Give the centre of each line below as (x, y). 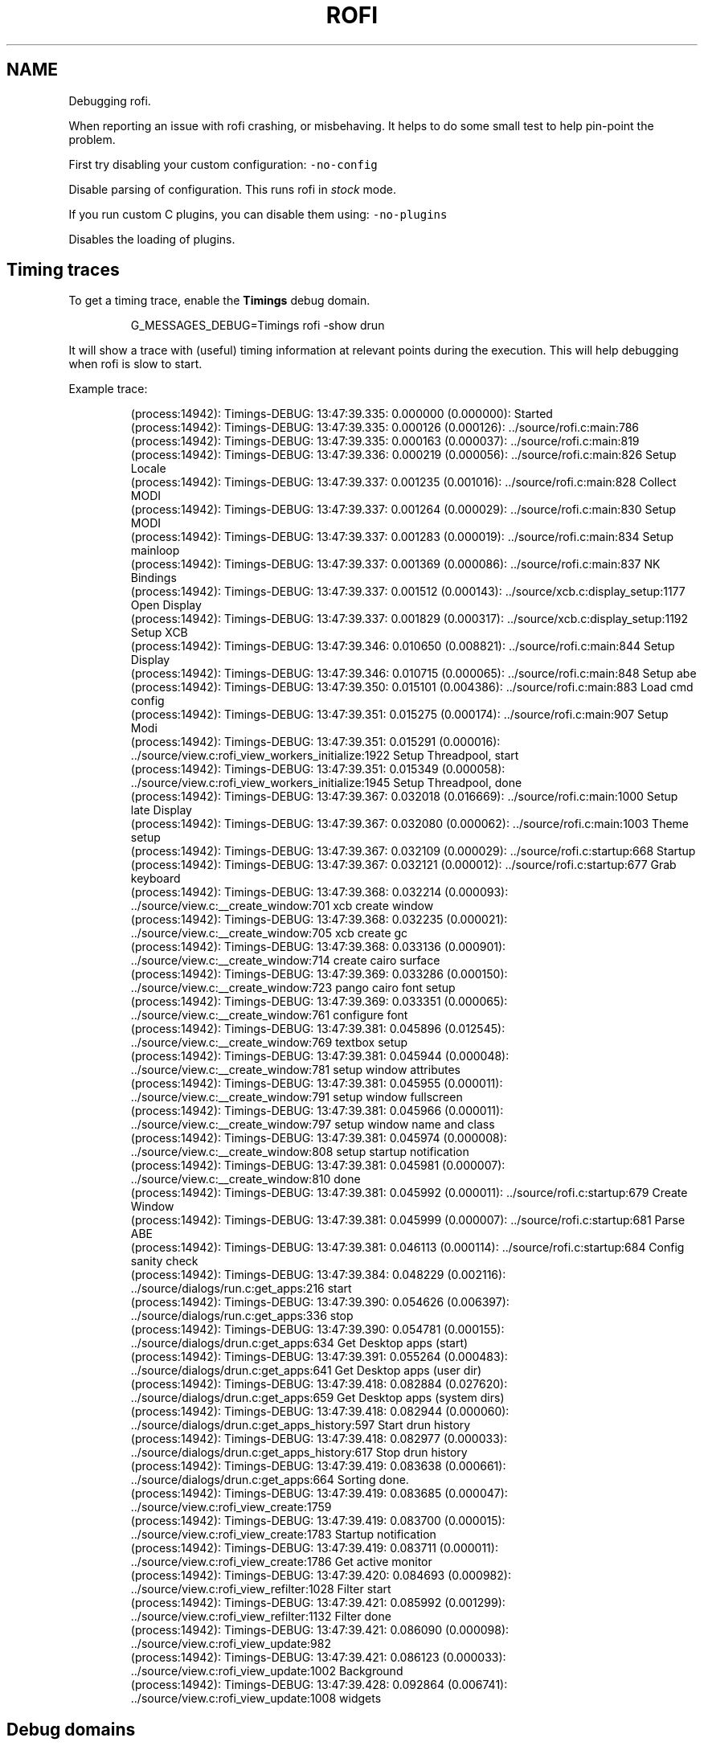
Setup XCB (159, 633)
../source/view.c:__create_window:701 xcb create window (282, 906)
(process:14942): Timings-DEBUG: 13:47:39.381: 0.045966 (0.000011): (317, 1111)
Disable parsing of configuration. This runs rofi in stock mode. (233, 189)
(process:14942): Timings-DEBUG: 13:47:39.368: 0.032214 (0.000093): (319, 892)
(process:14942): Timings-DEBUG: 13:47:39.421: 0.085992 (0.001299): (318, 1603)
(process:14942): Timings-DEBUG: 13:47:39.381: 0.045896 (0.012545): (318, 1029)
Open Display (166, 605)
